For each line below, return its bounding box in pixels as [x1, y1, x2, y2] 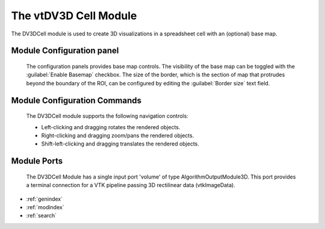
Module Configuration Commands [11, 95, 141, 105]
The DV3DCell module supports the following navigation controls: [26, 112, 189, 120]
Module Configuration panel [11, 46, 119, 56]
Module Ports [11, 156, 63, 166]
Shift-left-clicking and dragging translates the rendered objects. [41, 140, 200, 147]
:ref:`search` [26, 212, 57, 219]
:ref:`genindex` [26, 195, 63, 203]
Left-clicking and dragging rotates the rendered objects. [41, 123, 181, 130]
